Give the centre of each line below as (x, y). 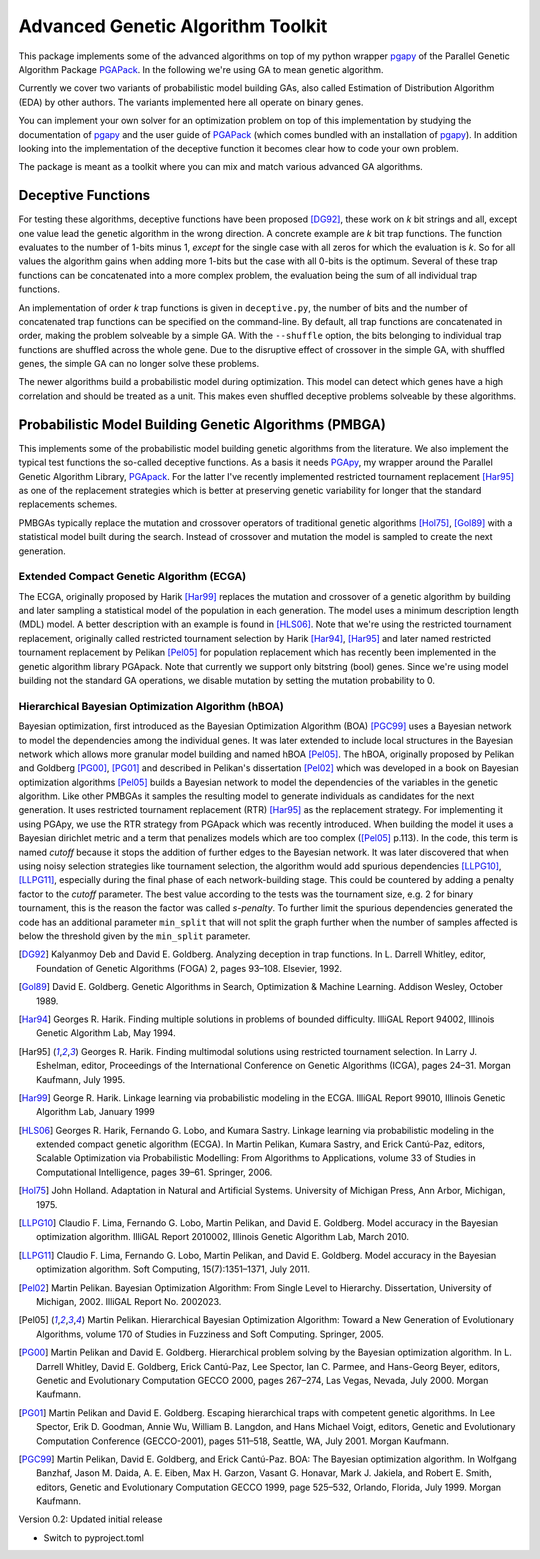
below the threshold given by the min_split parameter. (134, 936)
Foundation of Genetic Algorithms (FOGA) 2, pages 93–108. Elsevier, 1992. (189, 968)
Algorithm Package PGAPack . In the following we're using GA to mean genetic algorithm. (201, 69)
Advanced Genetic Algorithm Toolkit (173, 26)
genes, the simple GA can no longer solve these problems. (139, 364)
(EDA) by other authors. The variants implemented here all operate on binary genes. (191, 102)
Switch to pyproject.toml (94, 1537)
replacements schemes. (68, 504)
